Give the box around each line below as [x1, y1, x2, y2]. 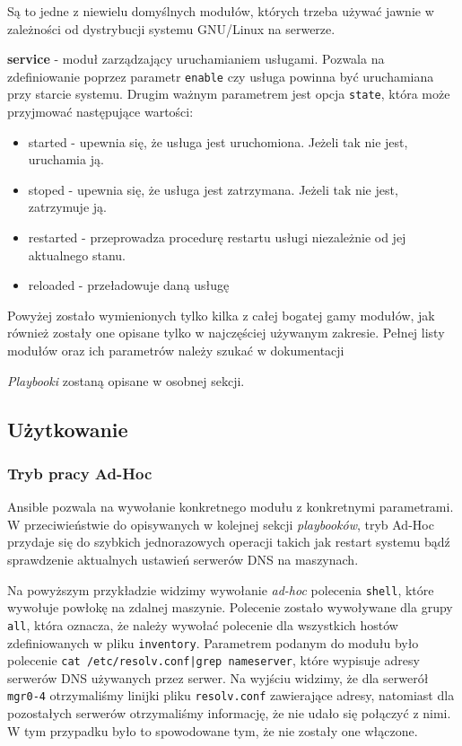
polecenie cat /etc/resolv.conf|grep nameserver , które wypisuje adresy [7, 651, 420, 670]
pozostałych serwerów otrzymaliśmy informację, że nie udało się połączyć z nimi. [7, 704, 451, 723]
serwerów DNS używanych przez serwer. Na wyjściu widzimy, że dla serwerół [7, 668, 429, 687]
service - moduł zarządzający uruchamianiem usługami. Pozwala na [7, 49, 385, 68]
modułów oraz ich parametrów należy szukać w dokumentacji [7, 341, 344, 360]
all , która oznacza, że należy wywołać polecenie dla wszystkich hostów [7, 615, 398, 634]
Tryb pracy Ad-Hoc [7, 461, 153, 484]
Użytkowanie [7, 415, 128, 443]
